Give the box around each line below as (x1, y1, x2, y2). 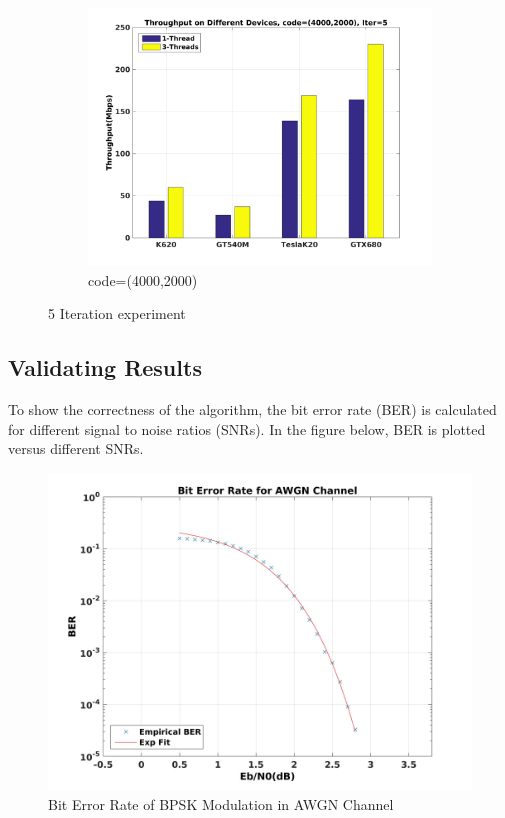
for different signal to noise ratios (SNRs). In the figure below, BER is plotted (8, 418, 486, 439)
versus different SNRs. (8, 438, 144, 459)
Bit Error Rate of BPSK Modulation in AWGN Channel (48, 794, 394, 815)
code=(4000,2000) (88, 269, 198, 290)
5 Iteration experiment (48, 303, 186, 324)
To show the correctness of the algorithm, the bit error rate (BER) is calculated (8, 398, 497, 419)
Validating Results (8, 352, 202, 383)
